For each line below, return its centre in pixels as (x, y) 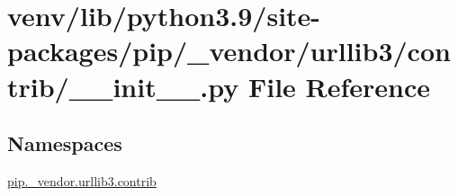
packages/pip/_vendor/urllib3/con (229, 51)
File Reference (339, 86)
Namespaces (65, 143)
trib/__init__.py (123, 86)
